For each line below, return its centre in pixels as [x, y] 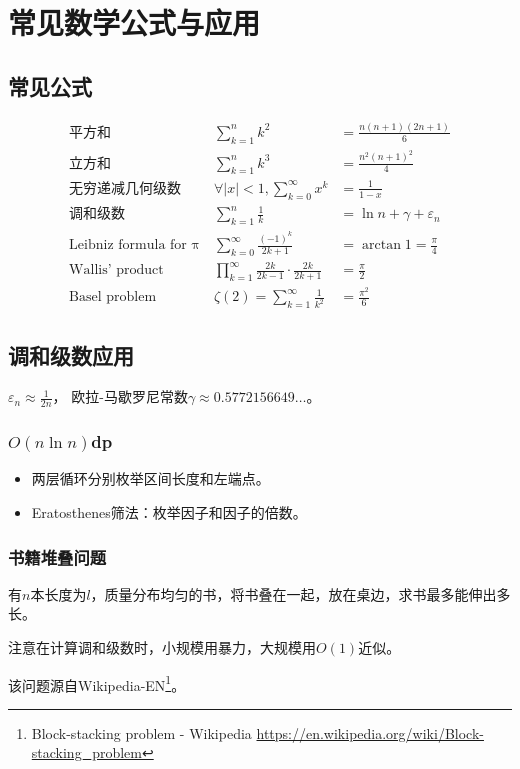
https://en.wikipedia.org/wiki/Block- [370, 732]
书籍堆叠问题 [57, 556]
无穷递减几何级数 [125, 188]
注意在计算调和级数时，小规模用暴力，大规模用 [162, 647]
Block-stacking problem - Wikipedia [141, 732]
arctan [381, 245]
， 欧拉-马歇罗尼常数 [120, 396]
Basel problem [113, 297]
